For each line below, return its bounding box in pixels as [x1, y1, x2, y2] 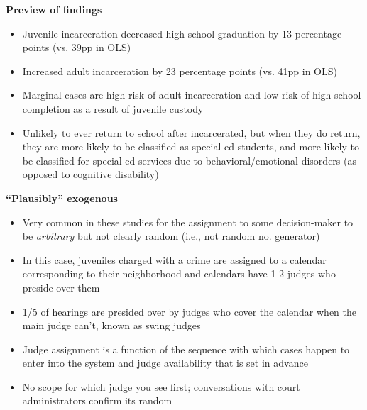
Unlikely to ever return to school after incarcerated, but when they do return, [22, 125, 361, 140]
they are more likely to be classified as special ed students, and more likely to [22, 139, 359, 154]
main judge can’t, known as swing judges [22, 318, 201, 333]
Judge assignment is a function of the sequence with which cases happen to [22, 341, 350, 356]
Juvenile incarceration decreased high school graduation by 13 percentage [22, 26, 342, 40]
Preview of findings [6, 2, 102, 16]
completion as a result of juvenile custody [22, 101, 204, 116]
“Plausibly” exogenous [6, 190, 118, 205]
